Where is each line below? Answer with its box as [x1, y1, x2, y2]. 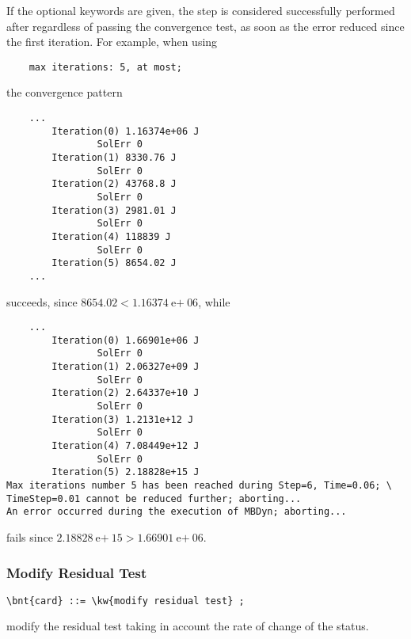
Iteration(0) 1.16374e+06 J [51, 125, 200, 137]
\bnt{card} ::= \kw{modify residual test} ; [6, 595, 245, 607]
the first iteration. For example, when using [6, 33, 218, 50]
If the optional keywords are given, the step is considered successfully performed [6, 2, 395, 18]
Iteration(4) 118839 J [51, 230, 171, 242]
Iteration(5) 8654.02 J [51, 257, 177, 269]
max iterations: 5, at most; [29, 61, 182, 73]
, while [198, 293, 230, 310]
